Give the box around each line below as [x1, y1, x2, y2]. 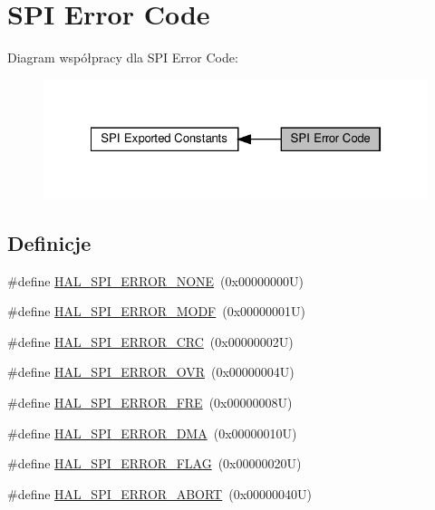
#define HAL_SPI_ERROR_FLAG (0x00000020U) [7, 454, 302, 473]
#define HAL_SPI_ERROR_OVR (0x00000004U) [7, 362, 295, 381]
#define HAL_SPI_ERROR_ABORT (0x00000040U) [7, 484, 313, 503]
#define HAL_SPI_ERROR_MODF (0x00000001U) [7, 302, 306, 321]
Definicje [7, 228, 92, 256]
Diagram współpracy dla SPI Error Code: [7, 48, 238, 67]
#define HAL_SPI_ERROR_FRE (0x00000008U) [7, 392, 293, 411]
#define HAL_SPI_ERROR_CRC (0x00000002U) [7, 332, 294, 351]
